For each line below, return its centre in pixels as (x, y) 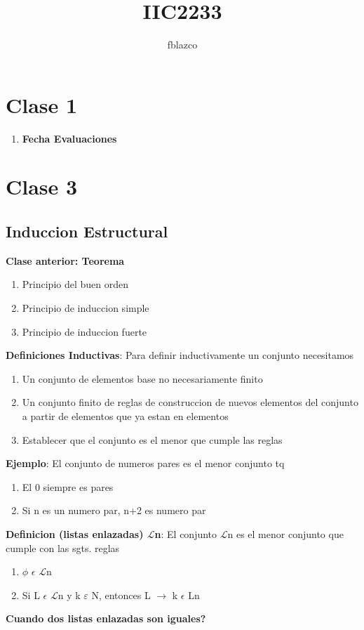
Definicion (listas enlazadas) (75, 533)
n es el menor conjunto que (285, 533)
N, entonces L (121, 595)
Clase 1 (42, 104)
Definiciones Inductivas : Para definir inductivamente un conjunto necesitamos (180, 355)
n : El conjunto (186, 533)
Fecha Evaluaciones (69, 138)
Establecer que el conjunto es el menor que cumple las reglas (152, 439)
